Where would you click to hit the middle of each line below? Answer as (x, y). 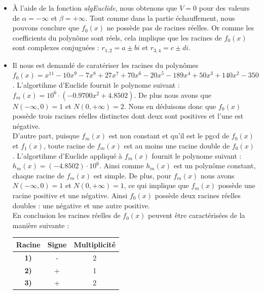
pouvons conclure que (46, 28)
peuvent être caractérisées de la (197, 215)
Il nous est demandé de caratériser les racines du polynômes (105, 65)
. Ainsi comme (121, 166)
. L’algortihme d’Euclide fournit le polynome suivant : (96, 85)
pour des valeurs (224, 8)
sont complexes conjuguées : (56, 47)
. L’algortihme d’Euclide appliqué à (67, 155)
